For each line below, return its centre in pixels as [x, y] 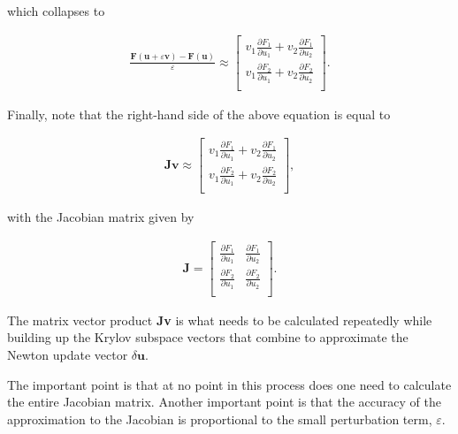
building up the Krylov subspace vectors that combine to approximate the [208, 337]
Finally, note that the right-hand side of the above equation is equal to [199, 114]
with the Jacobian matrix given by [101, 217]
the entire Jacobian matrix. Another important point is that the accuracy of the [224, 402]
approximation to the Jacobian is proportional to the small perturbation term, [220, 419]
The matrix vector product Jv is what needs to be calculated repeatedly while [220, 320]
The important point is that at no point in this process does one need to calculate [229, 384]
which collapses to [56, 11]
